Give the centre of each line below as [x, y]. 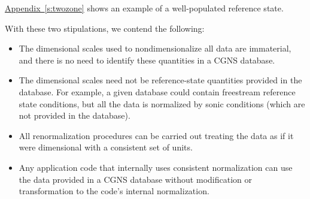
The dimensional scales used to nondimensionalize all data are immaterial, [155, 48]
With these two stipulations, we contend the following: [105, 28]
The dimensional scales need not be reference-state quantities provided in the [160, 80]
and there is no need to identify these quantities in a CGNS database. [147, 60]
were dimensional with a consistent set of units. [106, 147]
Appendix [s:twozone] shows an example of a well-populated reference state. [144, 8]
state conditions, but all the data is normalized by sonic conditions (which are [162, 103]
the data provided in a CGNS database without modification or [135, 179]
